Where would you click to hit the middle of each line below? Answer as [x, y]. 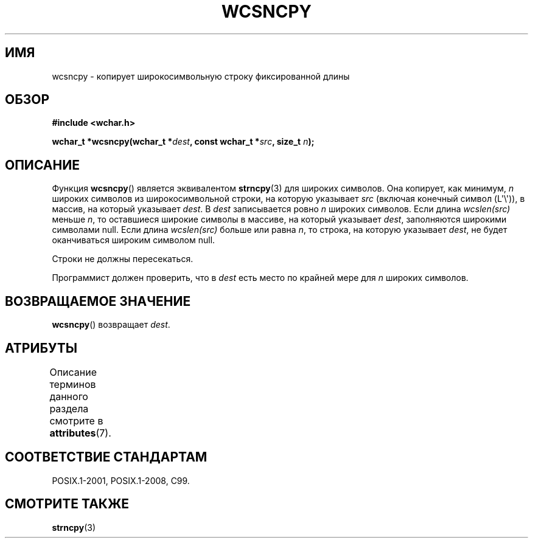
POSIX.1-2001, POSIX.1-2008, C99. [121, 480]
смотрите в [76, 420]
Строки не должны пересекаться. [123, 259]
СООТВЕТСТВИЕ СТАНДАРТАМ [106, 457]
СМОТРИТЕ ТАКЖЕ [67, 504]
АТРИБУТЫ [41, 348]
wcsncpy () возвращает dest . [111, 325]
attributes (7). [80, 433]
